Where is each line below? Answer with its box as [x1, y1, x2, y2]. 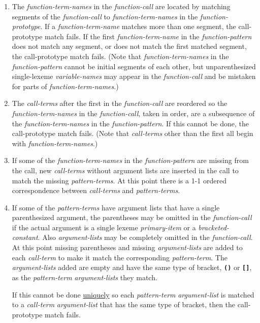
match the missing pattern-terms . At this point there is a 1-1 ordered [12, 175, 226, 185]
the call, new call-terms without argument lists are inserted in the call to [12, 165, 239, 175]
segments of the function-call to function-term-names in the [12, 11, 198, 21]
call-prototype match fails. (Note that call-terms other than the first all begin [12, 128, 253, 139]
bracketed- [198, 222, 230, 232]
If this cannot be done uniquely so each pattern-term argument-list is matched [12, 289, 254, 300]
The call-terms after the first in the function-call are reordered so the [12, 98, 227, 109]
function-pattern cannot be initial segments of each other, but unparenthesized [12, 61, 256, 71]
